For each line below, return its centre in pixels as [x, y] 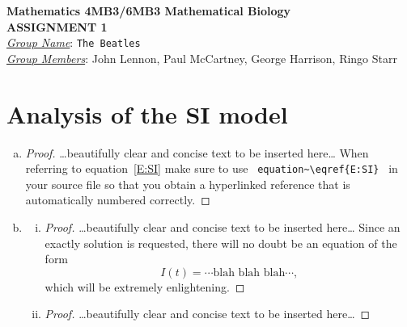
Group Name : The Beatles [74, 42]
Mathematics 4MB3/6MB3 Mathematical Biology [149, 10]
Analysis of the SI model [147, 113]
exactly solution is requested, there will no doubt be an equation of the [221, 243]
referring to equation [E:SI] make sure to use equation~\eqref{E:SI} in [212, 168]
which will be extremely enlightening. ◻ [145, 286]
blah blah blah [249, 272]
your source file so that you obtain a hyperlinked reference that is [188, 184]
